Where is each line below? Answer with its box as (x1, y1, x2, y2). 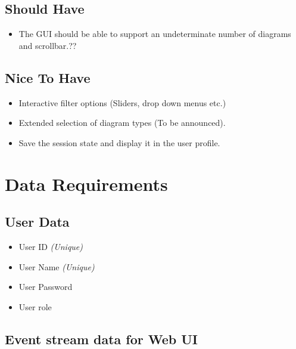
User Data (5, 212, 70, 231)
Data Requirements (5, 171, 168, 196)
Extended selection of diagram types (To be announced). (18, 116, 226, 129)
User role (18, 300, 52, 313)
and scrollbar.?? (18, 39, 77, 51)
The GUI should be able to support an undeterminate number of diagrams (18, 27, 291, 40)
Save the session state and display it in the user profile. (18, 136, 220, 149)
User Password (18, 280, 73, 293)
